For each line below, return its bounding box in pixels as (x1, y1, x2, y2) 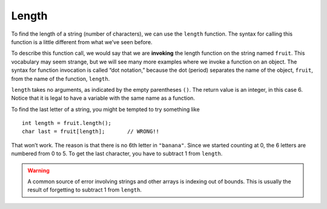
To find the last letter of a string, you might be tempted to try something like (11, 106, 200, 113)
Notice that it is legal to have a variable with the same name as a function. (11, 94, 195, 102)
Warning (27, 167, 50, 174)
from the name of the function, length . (11, 75, 110, 82)
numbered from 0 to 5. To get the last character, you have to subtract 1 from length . (11, 150, 223, 157)
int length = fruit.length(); (22, 120, 112, 127)
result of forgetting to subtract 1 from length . (27, 186, 142, 193)
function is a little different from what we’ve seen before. (11, 38, 153, 45)
